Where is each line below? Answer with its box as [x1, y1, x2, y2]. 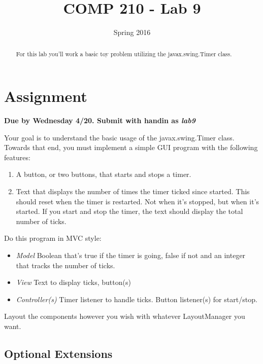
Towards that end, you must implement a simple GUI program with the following [4, 142, 258, 153]
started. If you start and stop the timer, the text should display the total [16, 206, 243, 216]
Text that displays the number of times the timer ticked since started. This [16, 186, 250, 197]
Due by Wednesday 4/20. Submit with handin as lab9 [4, 115, 196, 126]
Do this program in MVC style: [4, 233, 102, 243]
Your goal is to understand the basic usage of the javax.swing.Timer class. [4, 132, 235, 142]
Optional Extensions [4, 346, 113, 361]
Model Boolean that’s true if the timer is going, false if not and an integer [16, 250, 246, 261]
